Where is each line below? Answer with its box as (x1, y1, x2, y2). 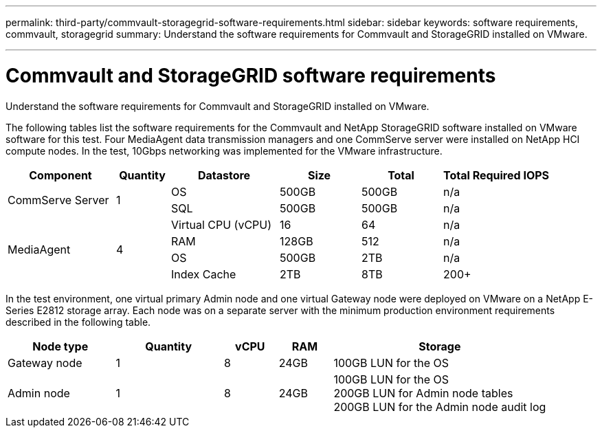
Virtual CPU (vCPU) (171, 217, 272, 232)
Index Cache (171, 267, 236, 281)
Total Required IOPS (443, 168, 550, 182)
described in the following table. (5, 315, 151, 328)
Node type (32, 339, 89, 353)
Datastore (197, 168, 251, 182)
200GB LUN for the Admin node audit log (333, 399, 546, 414)
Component (29, 168, 92, 182)
